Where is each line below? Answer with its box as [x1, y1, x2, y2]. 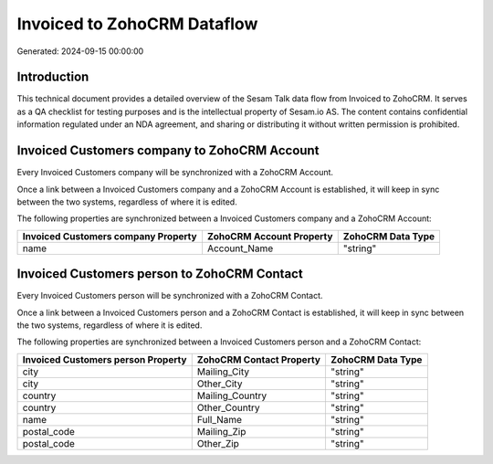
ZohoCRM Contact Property [196, 353, 321, 365]
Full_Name [196, 413, 242, 426]
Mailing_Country [196, 389, 267, 402]
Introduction [16, 69, 89, 85]
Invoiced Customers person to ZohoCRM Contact [16, 266, 303, 282]
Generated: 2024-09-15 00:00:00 [16, 46, 144, 57]
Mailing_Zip [196, 425, 246, 438]
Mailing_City [196, 365, 250, 378]
